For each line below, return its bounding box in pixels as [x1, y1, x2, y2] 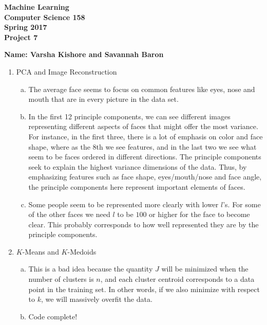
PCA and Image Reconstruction [16, 66, 117, 77]
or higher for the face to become [149, 209, 250, 220]
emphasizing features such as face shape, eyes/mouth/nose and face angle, [28, 171, 262, 182]
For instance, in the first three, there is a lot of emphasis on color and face [28, 131, 263, 141]
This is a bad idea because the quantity [28, 263, 153, 274]
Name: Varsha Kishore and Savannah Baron [4, 49, 164, 60]
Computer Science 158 [4, 11, 85, 22]
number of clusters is [28, 274, 94, 284]
